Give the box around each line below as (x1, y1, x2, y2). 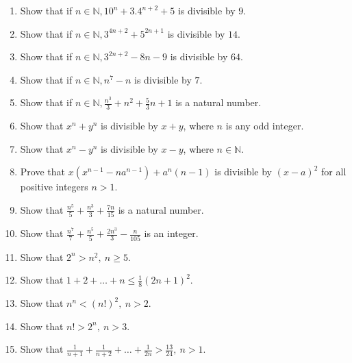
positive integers (20, 179, 88, 194)
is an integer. (144, 226, 199, 240)
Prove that (20, 164, 65, 179)
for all (321, 164, 347, 179)
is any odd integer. (225, 118, 304, 133)
